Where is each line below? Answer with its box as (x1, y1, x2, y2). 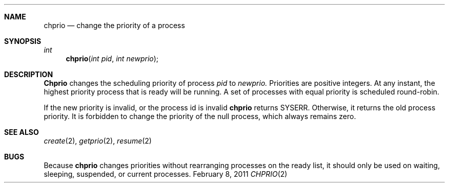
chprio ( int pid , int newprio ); (66, 54, 159, 63)
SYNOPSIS (4, 37, 42, 45)
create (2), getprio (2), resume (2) (44, 136, 152, 145)
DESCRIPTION (4, 70, 53, 79)
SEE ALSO (4, 128, 39, 136)
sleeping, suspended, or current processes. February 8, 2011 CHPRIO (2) (44, 170, 288, 178)
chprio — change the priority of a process (44, 21, 185, 30)
